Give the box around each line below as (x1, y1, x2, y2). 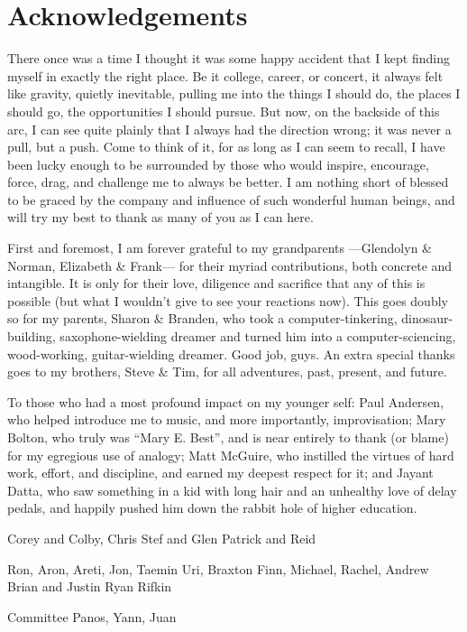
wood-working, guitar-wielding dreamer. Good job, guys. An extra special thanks (7, 344, 455, 363)
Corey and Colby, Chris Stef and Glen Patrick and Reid (7, 528, 316, 547)
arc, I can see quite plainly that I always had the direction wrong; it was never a (7, 119, 452, 138)
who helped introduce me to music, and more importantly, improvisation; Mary (7, 410, 446, 429)
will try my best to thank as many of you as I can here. (7, 208, 314, 227)
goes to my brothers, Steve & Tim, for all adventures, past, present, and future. (7, 362, 447, 381)
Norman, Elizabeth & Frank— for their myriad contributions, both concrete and (7, 256, 453, 274)
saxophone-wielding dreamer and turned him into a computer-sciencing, (60, 327, 456, 346)
